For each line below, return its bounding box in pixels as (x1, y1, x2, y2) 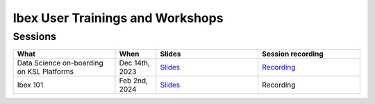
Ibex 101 (17, 80, 44, 90)
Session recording (261, 49, 324, 59)
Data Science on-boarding (17, 59, 103, 68)
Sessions (12, 30, 57, 43)
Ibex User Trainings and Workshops (12, 10, 224, 25)
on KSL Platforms (17, 67, 74, 76)
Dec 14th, (119, 59, 151, 68)
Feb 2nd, (119, 76, 149, 85)
